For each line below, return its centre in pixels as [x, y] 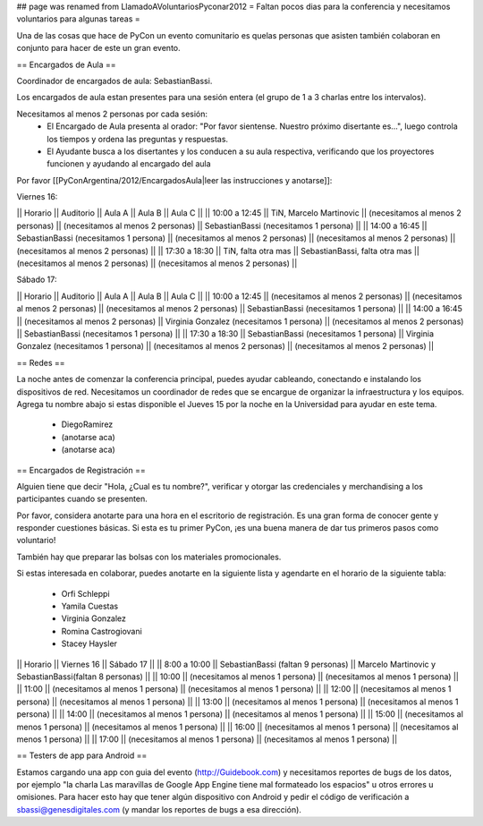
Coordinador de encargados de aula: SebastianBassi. [114, 81]
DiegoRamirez [87, 424]
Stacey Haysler [89, 643]
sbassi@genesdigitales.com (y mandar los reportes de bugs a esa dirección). [159, 809]
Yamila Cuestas [90, 606]
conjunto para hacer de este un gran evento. [98, 48]
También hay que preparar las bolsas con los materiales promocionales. [149, 557]
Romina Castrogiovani [102, 631]
